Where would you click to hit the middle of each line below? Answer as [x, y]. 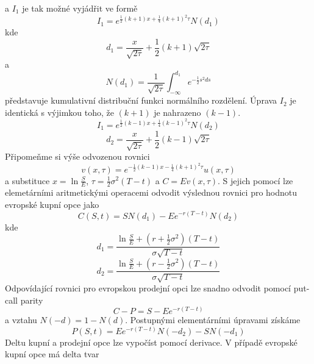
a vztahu [21, 320]
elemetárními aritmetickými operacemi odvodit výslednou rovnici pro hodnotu [151, 192]
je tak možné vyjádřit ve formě [80, 8]
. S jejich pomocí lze [255, 180]
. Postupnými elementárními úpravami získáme [213, 320]
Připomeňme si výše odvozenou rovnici [77, 156]
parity [32, 300]
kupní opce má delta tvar [52, 354]
